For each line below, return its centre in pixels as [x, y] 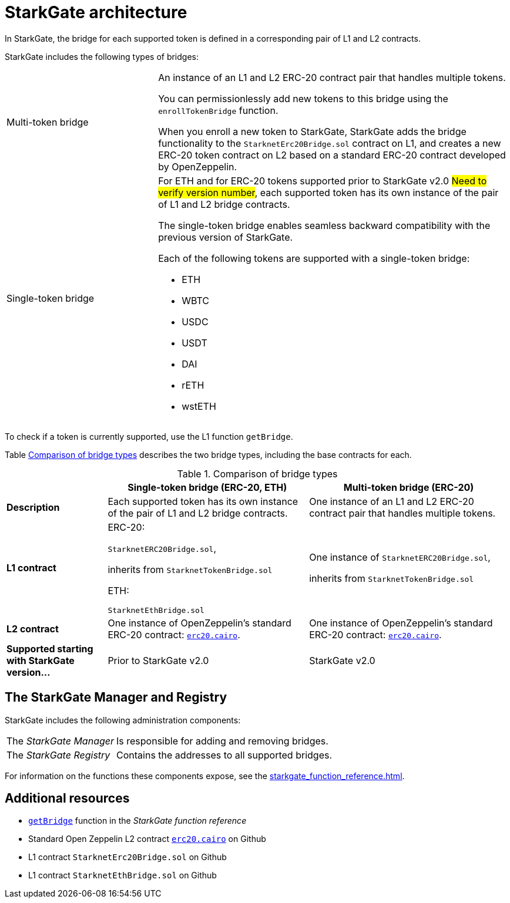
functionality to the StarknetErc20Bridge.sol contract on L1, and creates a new [330, 143]
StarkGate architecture [96, 12]
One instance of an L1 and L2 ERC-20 [392, 501]
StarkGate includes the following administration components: [123, 720]
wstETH [199, 406]
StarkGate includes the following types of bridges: [102, 56]
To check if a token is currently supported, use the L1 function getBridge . [149, 436]
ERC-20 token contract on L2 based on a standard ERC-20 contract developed [332, 155]
